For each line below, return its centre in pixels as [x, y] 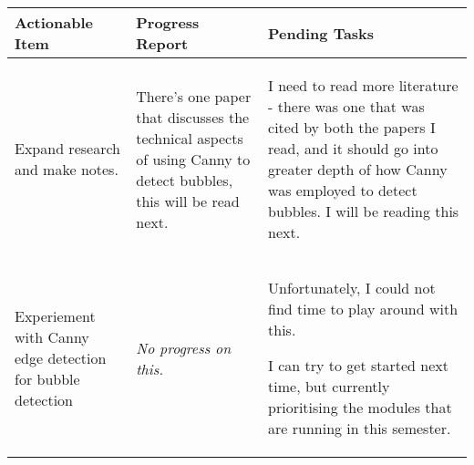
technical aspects [190, 138]
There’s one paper [194, 96]
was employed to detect [343, 190]
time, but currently [329, 386]
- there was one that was [346, 106]
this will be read [188, 201]
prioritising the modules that [360, 407]
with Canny [52, 337]
